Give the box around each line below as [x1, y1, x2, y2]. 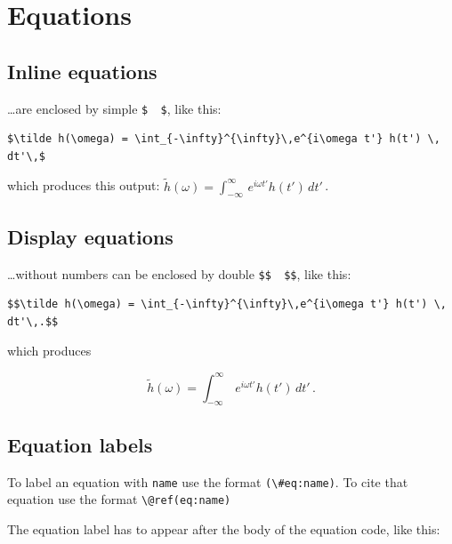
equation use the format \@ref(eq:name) [7, 490, 231, 508]
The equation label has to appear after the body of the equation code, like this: [7, 519, 440, 538]
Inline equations [7, 57, 157, 84]
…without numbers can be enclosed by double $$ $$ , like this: [7, 264, 351, 283]
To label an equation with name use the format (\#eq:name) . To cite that [7, 472, 408, 491]
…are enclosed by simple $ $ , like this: [7, 99, 222, 117]
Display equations [7, 222, 174, 250]
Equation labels [7, 430, 153, 458]
